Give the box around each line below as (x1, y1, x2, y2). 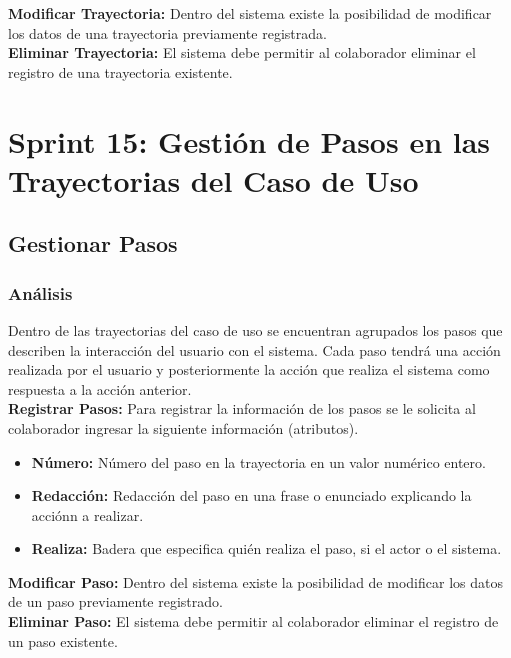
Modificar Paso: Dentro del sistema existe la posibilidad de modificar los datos (8, 571, 503, 592)
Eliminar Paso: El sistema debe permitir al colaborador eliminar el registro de (8, 611, 499, 632)
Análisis (8, 280, 73, 305)
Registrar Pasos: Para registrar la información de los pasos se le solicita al (8, 398, 476, 419)
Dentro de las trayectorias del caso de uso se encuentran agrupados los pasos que (8, 319, 503, 340)
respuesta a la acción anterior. (8, 378, 192, 399)
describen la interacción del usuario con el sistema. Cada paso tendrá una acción (8, 339, 501, 360)
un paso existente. (8, 630, 118, 651)
